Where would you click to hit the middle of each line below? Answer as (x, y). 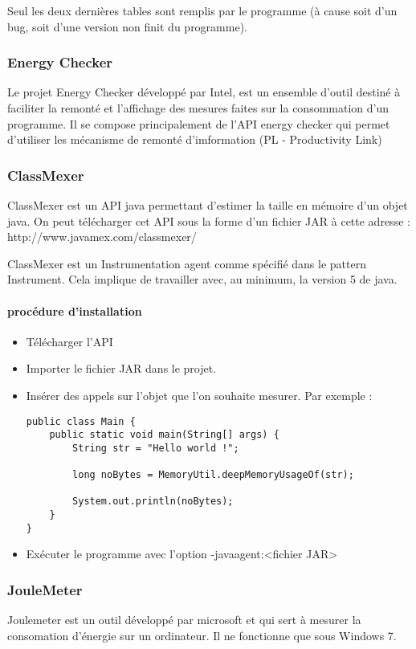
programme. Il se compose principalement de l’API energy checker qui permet (199, 123)
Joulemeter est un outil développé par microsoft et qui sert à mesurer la (184, 620)
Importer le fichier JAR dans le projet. (121, 368)
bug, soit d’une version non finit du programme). (127, 26)
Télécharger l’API (69, 341)
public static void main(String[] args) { (164, 435)
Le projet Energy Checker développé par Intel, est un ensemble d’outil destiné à (204, 92)
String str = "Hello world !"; (156, 448)
